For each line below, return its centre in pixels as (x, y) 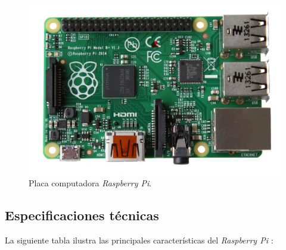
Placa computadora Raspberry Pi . (90, 183)
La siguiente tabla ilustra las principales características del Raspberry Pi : (139, 240)
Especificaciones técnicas (82, 215)
